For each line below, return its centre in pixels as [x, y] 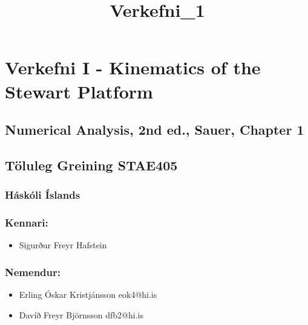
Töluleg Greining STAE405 [91, 165]
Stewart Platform [79, 91]
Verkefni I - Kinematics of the [133, 67]
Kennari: [27, 223]
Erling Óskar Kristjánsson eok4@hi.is [88, 294]
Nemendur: [33, 272]
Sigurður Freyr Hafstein [63, 245]
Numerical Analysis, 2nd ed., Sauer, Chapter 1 [155, 130]
